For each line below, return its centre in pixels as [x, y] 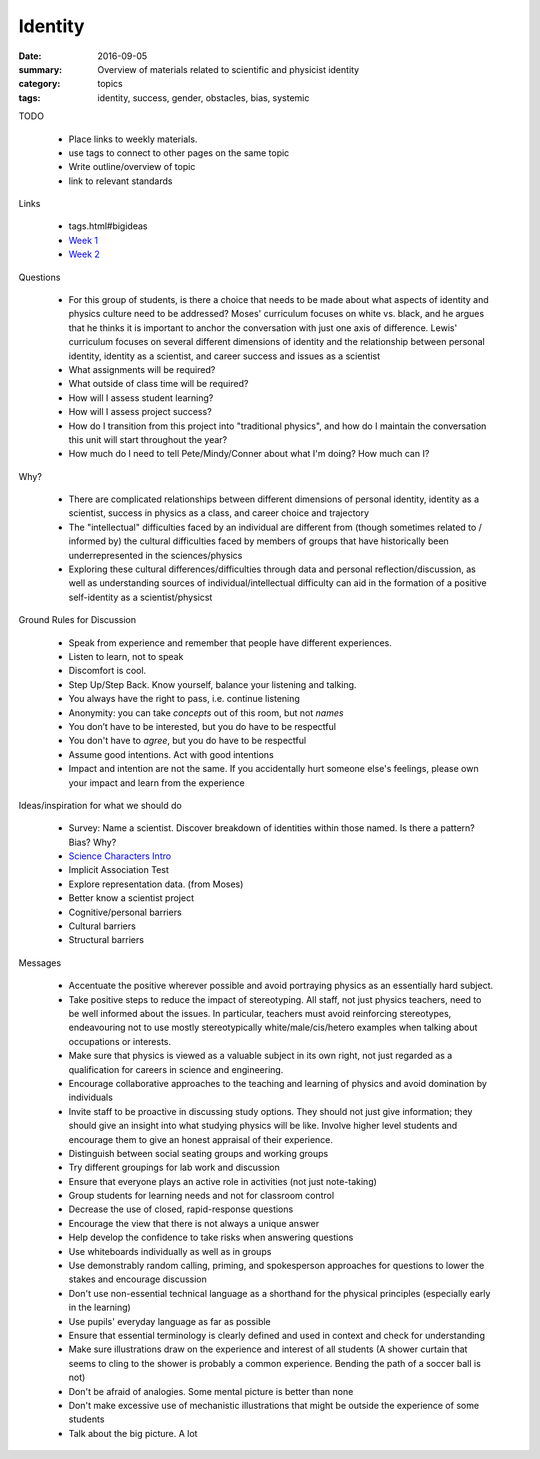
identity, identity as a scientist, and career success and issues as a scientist [224, 356]
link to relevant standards [120, 181]
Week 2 [84, 254]
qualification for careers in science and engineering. [176, 1069]
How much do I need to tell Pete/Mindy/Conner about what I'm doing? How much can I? [249, 454]
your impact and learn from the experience [156, 782]
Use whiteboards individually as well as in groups [170, 1251]
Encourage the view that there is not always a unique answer [194, 1223]
